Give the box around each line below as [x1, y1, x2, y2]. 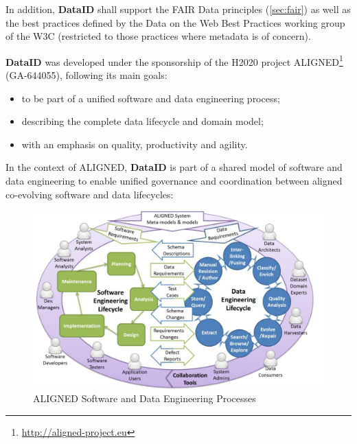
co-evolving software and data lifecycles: [5, 187, 174, 201]
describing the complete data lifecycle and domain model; [21, 114, 264, 128]
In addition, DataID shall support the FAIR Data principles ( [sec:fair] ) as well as [5, 2, 351, 16]
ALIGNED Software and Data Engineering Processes [33, 391, 256, 406]
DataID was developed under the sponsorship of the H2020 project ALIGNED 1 [5, 52, 343, 69]
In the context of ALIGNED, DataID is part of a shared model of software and [5, 160, 343, 174]
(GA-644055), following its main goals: [5, 68, 168, 82]
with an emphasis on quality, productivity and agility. [21, 137, 248, 151]
